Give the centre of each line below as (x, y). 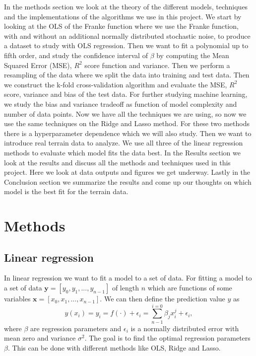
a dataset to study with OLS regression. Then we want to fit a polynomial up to (126, 45)
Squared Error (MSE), (38, 65)
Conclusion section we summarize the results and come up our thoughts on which (128, 181)
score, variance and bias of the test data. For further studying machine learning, (126, 94)
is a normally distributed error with (185, 328)
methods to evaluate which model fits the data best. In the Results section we (122, 152)
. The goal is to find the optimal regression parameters (167, 338)
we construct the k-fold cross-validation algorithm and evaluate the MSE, (116, 84)
